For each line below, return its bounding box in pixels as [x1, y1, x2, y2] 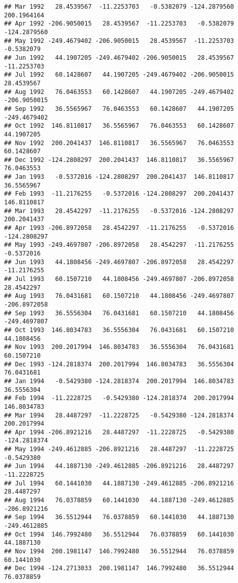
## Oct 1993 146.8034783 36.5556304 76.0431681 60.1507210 [4, 326, 234, 334]
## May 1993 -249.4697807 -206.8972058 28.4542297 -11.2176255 [4, 241, 234, 249]
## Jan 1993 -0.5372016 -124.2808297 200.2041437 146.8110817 [4, 173, 234, 181]
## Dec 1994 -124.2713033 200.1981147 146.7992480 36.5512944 [4, 565, 234, 572]
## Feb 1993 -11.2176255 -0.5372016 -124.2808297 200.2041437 [4, 190, 234, 198]
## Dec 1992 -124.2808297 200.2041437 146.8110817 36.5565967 [4, 156, 234, 164]
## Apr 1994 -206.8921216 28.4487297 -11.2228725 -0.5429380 [4, 428, 234, 436]
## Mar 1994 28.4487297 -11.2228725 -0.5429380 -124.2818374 [4, 411, 234, 419]
